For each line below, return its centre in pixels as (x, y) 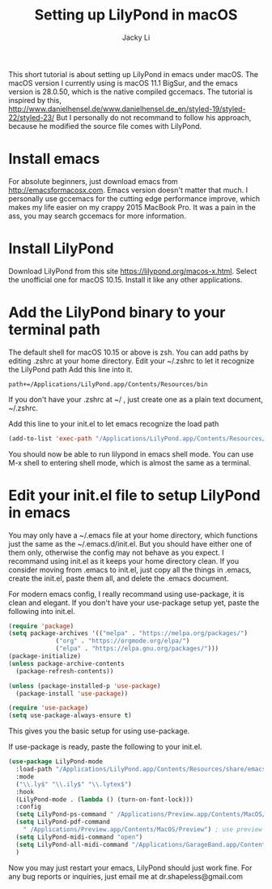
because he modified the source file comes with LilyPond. (105, 126)
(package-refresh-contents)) (65, 671)
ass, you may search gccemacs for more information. (97, 216)
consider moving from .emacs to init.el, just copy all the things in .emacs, (130, 569)
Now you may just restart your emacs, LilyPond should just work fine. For (130, 868)
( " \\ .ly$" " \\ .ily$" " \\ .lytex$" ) (74, 784)
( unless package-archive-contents (67, 664)
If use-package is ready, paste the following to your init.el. (105, 747)
